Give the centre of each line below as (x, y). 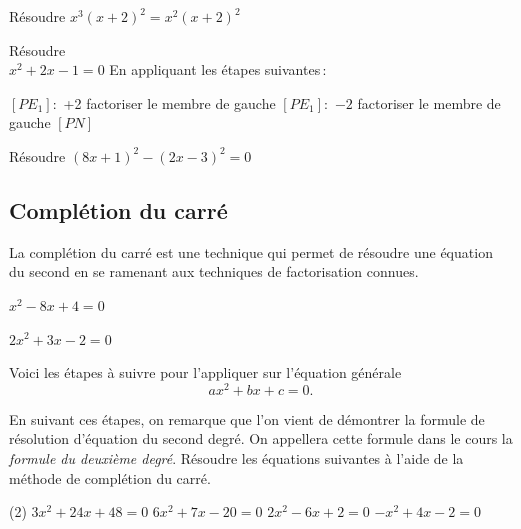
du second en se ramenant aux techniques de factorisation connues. (214, 271)
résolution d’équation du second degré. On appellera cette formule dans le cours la (261, 438)
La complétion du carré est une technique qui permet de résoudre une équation (251, 251)
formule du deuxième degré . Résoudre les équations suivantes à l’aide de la (236, 458)
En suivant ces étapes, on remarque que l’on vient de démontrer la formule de (247, 418)
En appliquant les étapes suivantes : (218, 69)
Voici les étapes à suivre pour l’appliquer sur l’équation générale (205, 372)
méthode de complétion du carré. (110, 477)
